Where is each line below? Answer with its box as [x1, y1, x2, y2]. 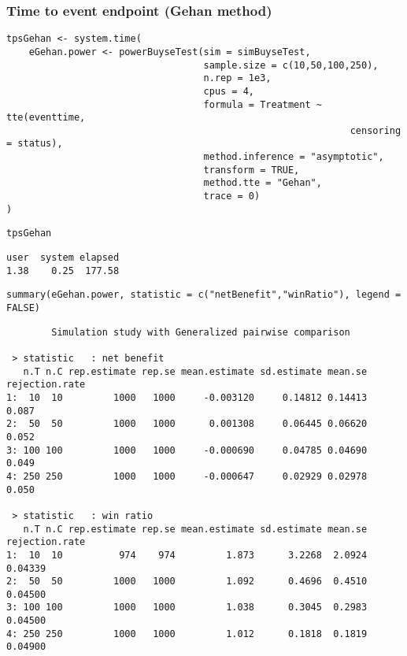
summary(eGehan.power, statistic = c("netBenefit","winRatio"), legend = [6, 289, 401, 301]
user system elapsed [6, 252, 120, 264]
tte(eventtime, [6, 112, 86, 124]
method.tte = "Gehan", [203, 177, 322, 189]
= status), [6, 138, 63, 150]
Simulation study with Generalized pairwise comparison [51, 326, 350, 338]
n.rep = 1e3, [203, 72, 272, 84]
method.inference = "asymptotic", [203, 151, 384, 163]
